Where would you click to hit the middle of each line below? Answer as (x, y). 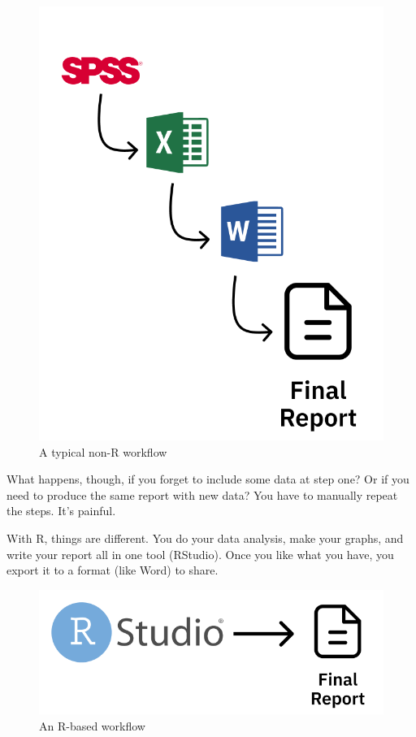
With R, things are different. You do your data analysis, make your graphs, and (205, 538)
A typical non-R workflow (103, 451)
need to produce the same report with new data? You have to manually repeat (202, 494)
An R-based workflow (92, 725)
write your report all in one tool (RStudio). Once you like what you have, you (200, 554)
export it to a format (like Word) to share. (113, 570)
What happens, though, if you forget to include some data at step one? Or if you (208, 479)
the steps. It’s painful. (61, 511)
